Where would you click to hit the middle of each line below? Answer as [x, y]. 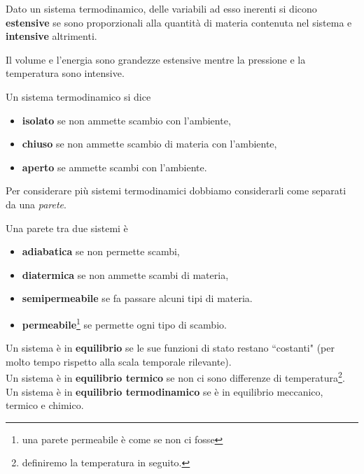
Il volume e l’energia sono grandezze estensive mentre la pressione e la [156, 59]
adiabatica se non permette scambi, [101, 251]
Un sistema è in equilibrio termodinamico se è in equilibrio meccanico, [164, 391]
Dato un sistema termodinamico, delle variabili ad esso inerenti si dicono [161, 8]
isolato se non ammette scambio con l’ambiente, [126, 120]
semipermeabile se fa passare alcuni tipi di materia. [137, 298]
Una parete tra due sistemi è [67, 228]
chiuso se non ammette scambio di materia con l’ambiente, [149, 144]
